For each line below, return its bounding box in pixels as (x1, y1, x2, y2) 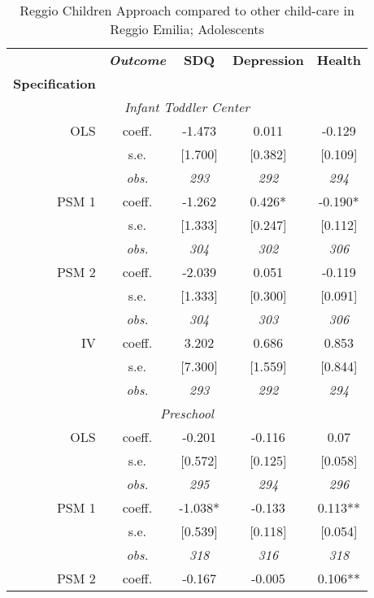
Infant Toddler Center (124, 97, 250, 116)
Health (316, 50, 362, 69)
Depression (232, 50, 304, 69)
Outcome (108, 50, 167, 69)
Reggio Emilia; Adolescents (110, 19, 264, 38)
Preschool (160, 404, 214, 422)
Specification (13, 74, 96, 93)
